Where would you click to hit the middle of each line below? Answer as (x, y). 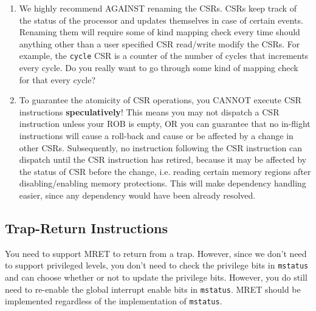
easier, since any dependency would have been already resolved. (137, 195)
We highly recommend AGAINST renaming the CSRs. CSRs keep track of (158, 8)
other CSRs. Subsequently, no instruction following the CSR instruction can (161, 147)
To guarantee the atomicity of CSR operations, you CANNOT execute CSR (160, 100)
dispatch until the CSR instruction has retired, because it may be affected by (163, 159)
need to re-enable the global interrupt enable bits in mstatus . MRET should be (153, 289)
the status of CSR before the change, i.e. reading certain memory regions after (165, 171)
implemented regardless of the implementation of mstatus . (114, 301)
